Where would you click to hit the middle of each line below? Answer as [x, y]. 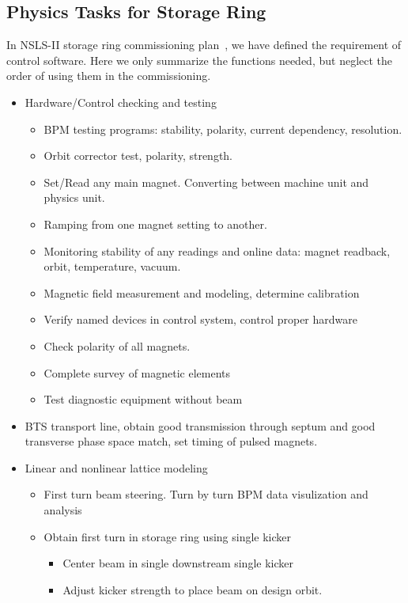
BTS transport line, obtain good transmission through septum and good [200, 425]
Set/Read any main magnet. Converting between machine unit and [206, 182]
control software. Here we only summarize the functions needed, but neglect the [200, 60]
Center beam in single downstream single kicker [178, 563]
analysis [63, 510]
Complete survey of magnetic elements [137, 372]
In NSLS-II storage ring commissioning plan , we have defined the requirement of [204, 45]
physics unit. [74, 197]
